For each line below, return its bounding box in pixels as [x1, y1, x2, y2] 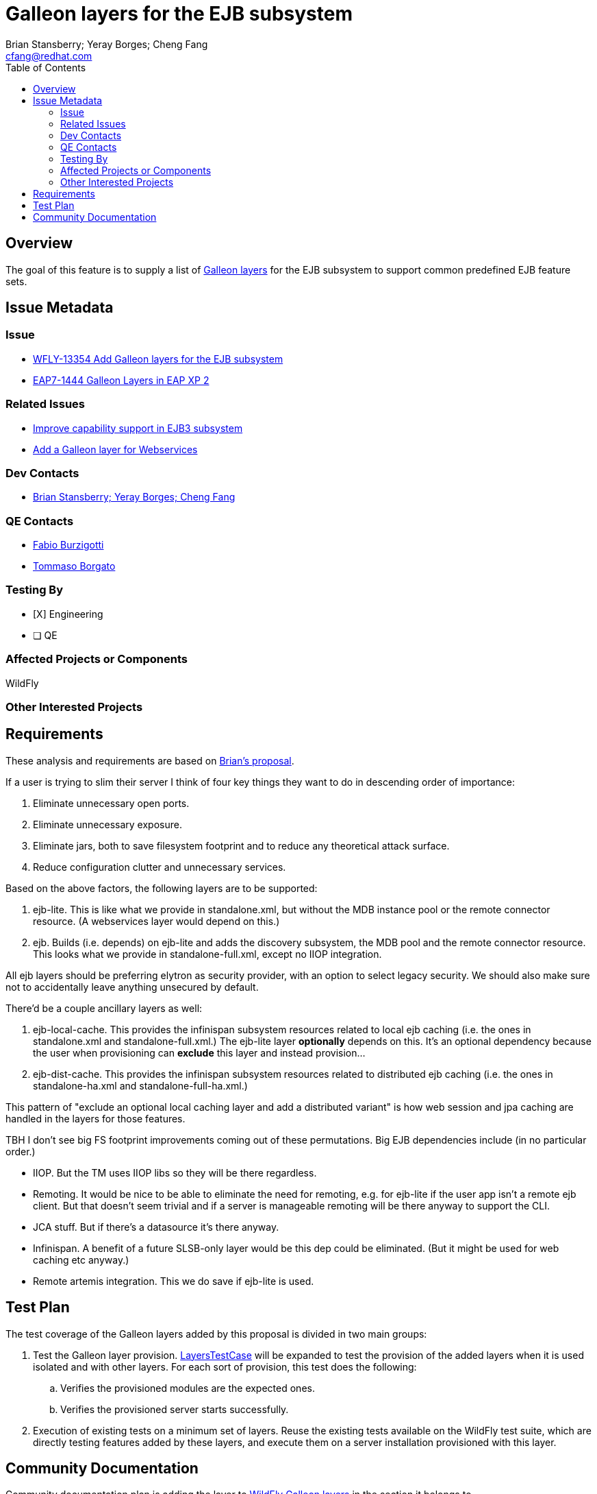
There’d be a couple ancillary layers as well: [5, 1002, 203, 1014]
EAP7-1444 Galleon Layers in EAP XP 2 [33, 374, 209, 386]
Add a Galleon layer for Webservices [33, 443, 198, 455]
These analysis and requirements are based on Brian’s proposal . [5, 754, 294, 767]
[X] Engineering [33, 607, 103, 620]
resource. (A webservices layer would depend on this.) [33, 915, 280, 927]
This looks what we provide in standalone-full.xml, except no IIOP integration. [33, 948, 382, 960]
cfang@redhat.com [5, 49, 92, 62]
